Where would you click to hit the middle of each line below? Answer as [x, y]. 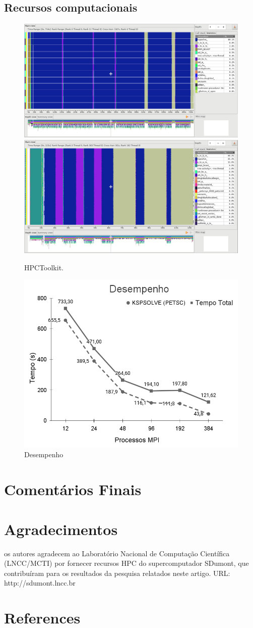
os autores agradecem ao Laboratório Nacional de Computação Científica [117, 553]
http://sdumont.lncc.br [40, 583]
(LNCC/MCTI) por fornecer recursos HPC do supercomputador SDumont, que [126, 563]
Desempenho [44, 454]
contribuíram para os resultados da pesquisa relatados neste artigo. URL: [117, 573]
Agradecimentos [61, 529]
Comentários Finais [73, 489]
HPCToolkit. [44, 267]
